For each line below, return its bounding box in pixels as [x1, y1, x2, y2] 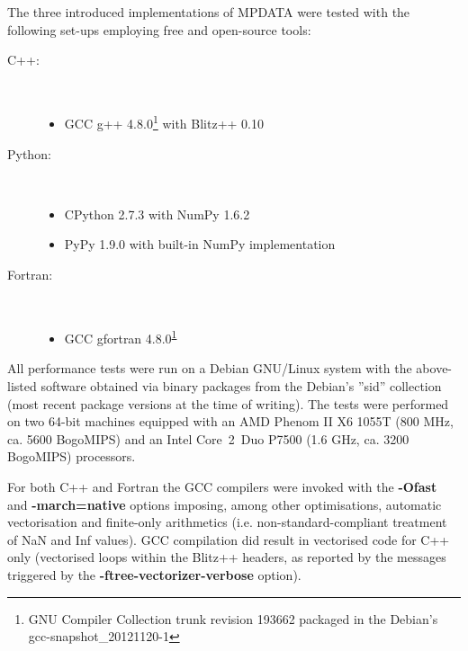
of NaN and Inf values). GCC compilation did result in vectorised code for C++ [7, 530, 450, 548]
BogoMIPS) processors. [7, 447, 136, 466]
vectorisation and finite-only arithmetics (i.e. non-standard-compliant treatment [7, 513, 447, 531]
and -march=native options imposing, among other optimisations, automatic [7, 495, 442, 513]
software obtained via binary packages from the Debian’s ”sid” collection [40, 377, 442, 396]
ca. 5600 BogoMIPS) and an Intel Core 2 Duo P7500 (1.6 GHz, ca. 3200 [7, 429, 409, 448]
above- [416, 359, 453, 378]
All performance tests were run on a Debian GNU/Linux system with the [7, 359, 412, 378]
